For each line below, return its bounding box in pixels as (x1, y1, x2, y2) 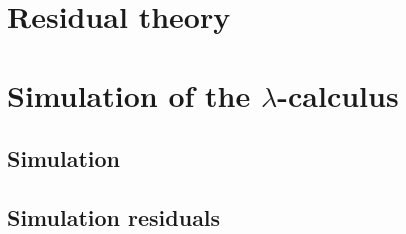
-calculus (277, 74, 399, 115)
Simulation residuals (7, 201, 221, 232)
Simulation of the (7, 74, 251, 115)
